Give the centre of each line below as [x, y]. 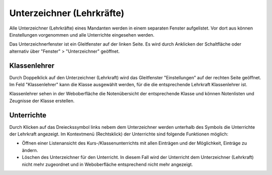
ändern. [30, 150]
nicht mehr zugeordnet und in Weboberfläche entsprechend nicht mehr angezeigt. [108, 164]
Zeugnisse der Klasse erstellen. [42, 101]
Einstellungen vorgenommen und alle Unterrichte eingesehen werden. [82, 35]
